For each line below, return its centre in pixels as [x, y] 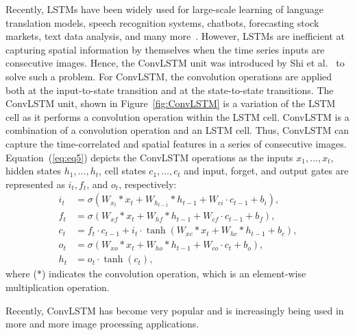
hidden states [34, 171]
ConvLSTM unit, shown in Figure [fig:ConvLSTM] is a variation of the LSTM [171, 103]
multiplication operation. [58, 287]
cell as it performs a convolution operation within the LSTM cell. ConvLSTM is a [177, 116]
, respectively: [148, 184]
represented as [35, 184]
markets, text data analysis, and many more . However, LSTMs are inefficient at [175, 36]
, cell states [122, 171]
